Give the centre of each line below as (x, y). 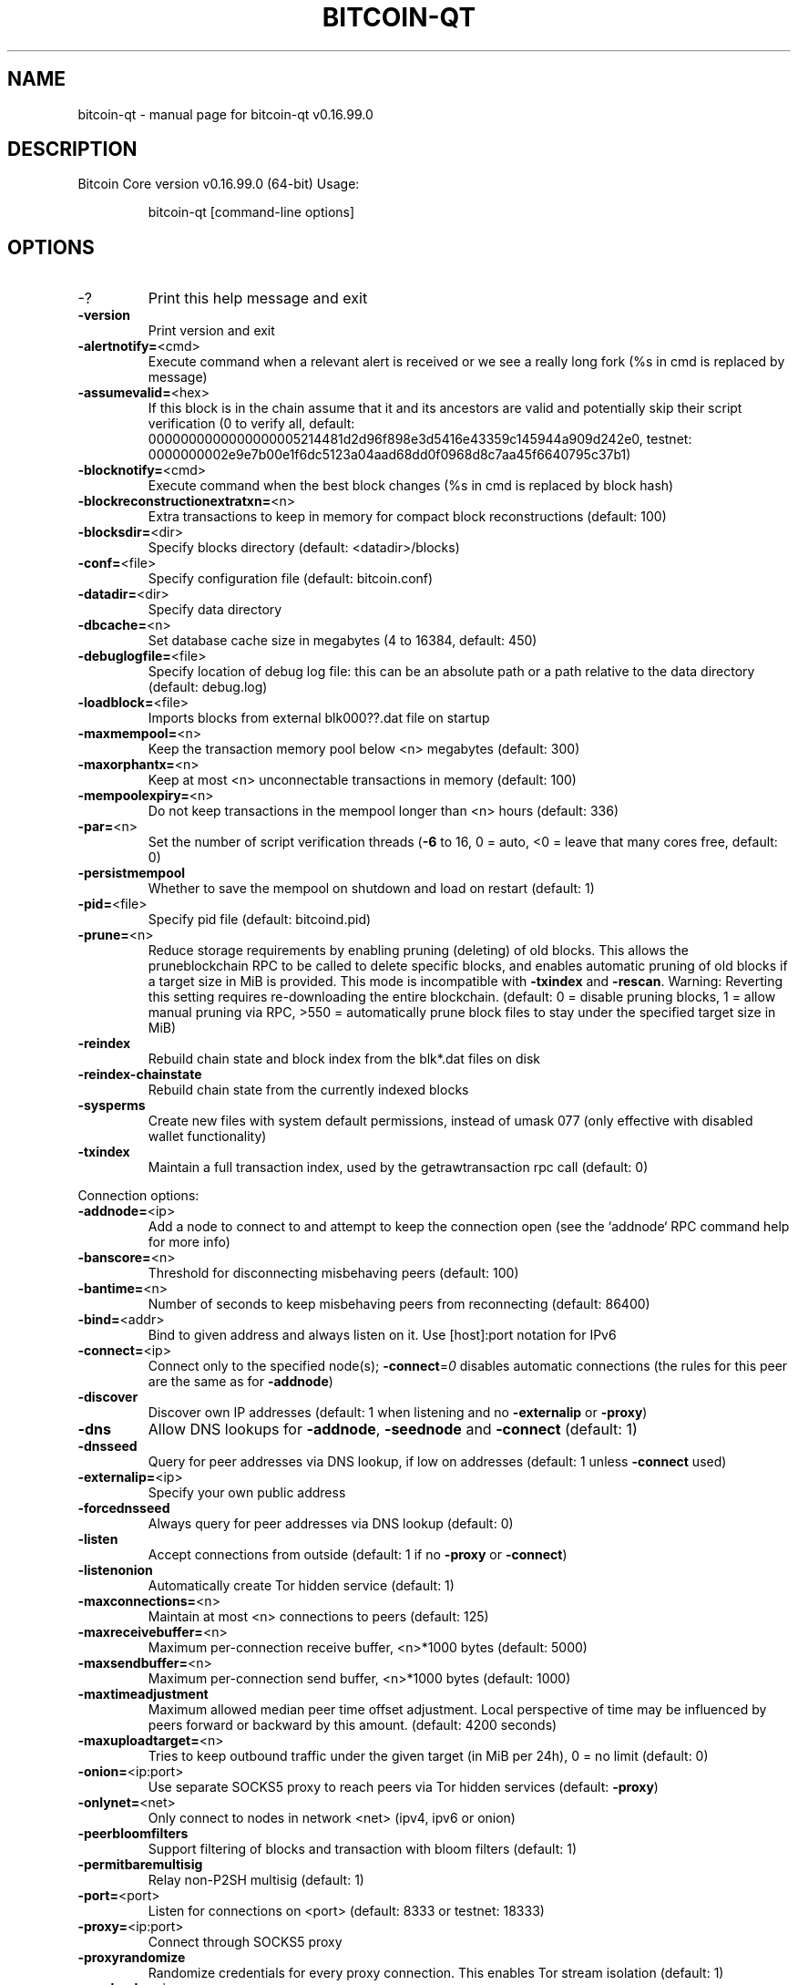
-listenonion (115, 1570)
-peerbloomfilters (133, 1834)
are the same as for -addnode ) (240, 1382)
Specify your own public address (247, 1493)
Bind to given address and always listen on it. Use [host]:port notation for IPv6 (382, 1335)
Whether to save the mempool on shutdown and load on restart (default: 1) (371, 889)
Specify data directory (215, 610)
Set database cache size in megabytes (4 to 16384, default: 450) (343, 641)
